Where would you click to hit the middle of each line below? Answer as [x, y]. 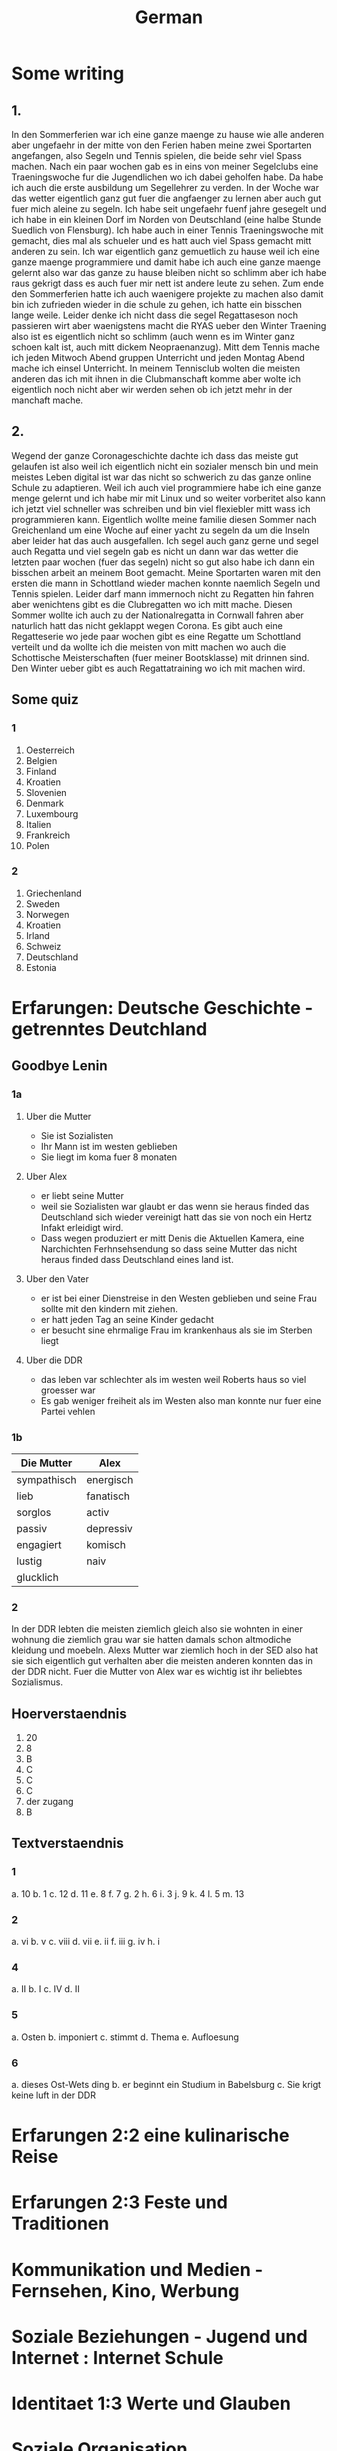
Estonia [41, 967]
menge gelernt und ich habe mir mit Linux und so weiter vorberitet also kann [168, 498]
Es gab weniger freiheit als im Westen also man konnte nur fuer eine [181, 1400]
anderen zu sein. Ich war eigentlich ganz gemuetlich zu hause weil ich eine [166, 251]
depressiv [109, 1528]
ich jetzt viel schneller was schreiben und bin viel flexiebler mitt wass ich [161, 508]
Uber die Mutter [58, 1116]
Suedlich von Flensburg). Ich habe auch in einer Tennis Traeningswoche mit [167, 230]
